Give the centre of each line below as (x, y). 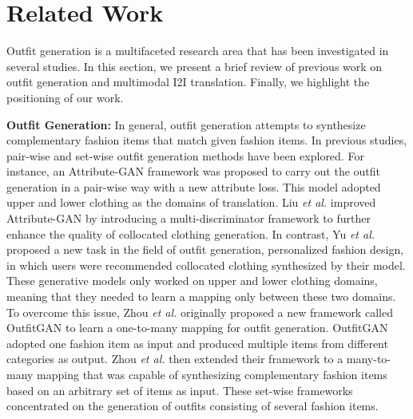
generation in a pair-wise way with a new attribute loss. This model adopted (194, 186)
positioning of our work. (65, 97)
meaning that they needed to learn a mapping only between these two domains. (201, 296)
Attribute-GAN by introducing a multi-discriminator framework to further (189, 218)
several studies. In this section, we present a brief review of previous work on (195, 66)
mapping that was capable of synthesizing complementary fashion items (212, 374)
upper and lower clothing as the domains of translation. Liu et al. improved (191, 202)
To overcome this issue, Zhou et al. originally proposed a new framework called (200, 312)
